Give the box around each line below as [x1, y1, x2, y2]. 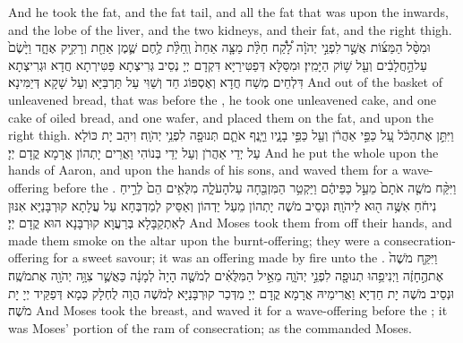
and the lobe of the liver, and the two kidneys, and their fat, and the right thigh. [8, 20, 452, 39]
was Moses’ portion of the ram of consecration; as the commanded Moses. [8, 318, 412, 337]
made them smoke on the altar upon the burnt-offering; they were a [8, 230, 381, 249]
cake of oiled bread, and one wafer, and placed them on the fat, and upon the [8, 107, 433, 126]
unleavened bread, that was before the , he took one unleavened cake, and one [8, 90, 437, 108]
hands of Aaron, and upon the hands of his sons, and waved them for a [8, 160, 399, 179]
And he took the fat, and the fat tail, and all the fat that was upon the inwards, [8, 3, 449, 21]
